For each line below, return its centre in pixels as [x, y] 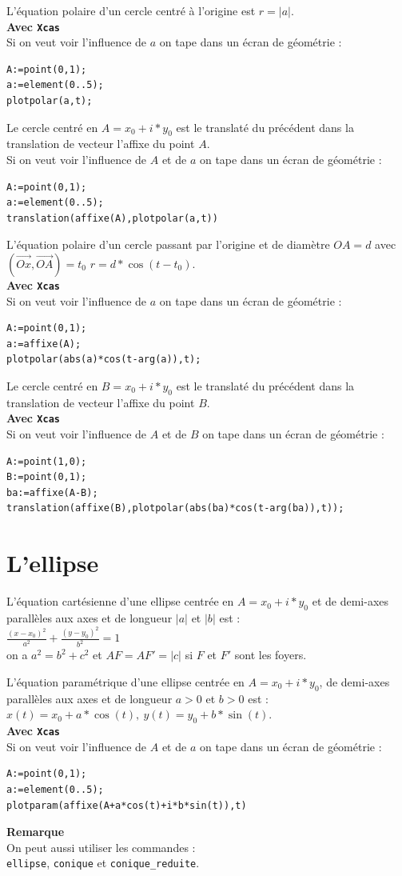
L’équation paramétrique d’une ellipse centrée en [125, 681]
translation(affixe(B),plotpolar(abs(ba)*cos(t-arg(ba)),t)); [175, 508]
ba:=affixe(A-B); [52, 492]
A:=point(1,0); [47, 461]
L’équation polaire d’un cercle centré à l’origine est [131, 10]
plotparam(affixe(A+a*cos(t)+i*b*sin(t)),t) [127, 805]
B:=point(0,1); [47, 477]
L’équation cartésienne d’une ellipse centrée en [120, 601]
